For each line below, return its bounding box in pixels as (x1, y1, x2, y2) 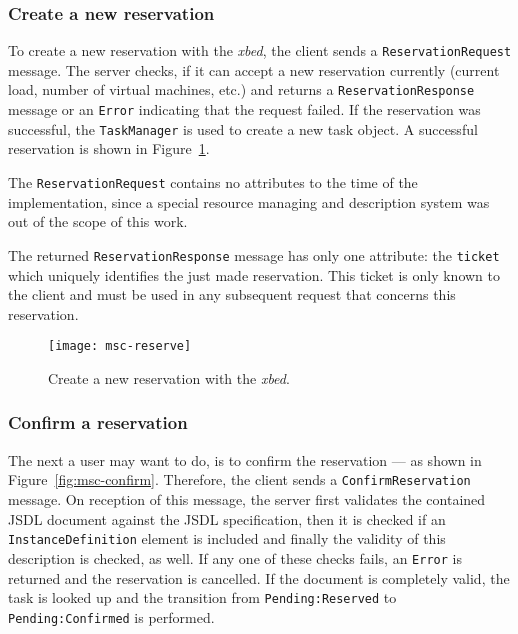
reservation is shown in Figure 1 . (8, 138, 210, 159)
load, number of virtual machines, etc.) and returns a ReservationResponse (8, 79, 475, 100)
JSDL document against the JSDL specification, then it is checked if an (8, 508, 446, 529)
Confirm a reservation (8, 410, 188, 435)
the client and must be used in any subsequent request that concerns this (8, 284, 456, 305)
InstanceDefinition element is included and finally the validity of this (8, 528, 446, 549)
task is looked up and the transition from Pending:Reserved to (8, 587, 397, 608)
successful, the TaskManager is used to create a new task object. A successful (8, 118, 478, 139)
